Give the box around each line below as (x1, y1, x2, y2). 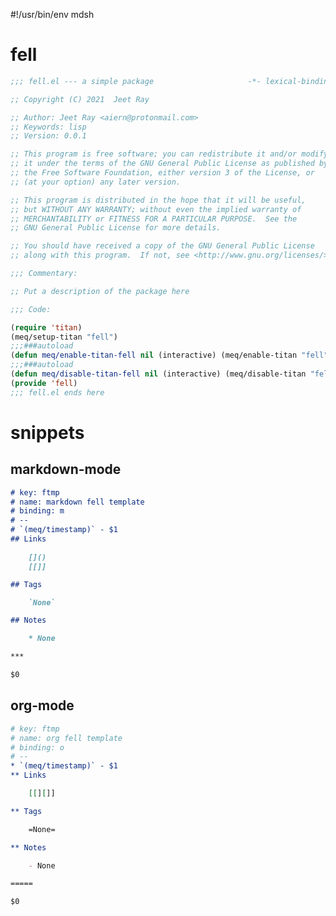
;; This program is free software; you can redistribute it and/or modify (10, 149, 329, 159)
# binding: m (10, 506, 65, 516)
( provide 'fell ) (10, 378, 78, 388)
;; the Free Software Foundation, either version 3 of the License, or (10, 168, 315, 178)
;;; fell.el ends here (10, 387, 105, 398)
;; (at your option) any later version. (10, 177, 182, 187)
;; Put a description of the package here (10, 286, 190, 296)
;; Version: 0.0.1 (10, 131, 87, 141)
